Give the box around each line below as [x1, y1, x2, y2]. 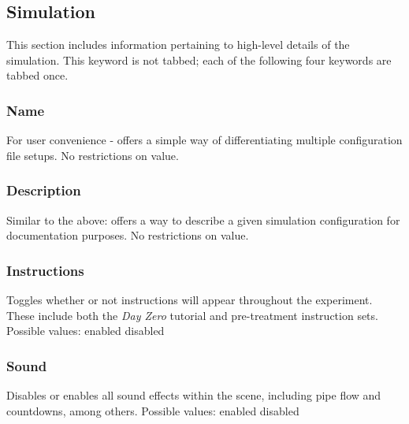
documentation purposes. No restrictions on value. [6, 227, 249, 244]
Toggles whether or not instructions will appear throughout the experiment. [6, 292, 373, 308]
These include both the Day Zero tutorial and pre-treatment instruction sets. [6, 307, 378, 323]
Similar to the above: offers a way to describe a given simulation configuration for [6, 211, 400, 228]
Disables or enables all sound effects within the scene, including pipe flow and [6, 387, 381, 404]
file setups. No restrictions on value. [6, 147, 179, 163]
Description [6, 180, 81, 200]
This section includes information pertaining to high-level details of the [6, 36, 350, 53]
